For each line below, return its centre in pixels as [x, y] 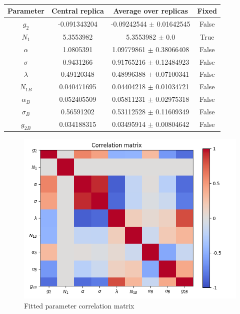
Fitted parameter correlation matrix [79, 305]
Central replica [77, 11]
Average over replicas [150, 11]
